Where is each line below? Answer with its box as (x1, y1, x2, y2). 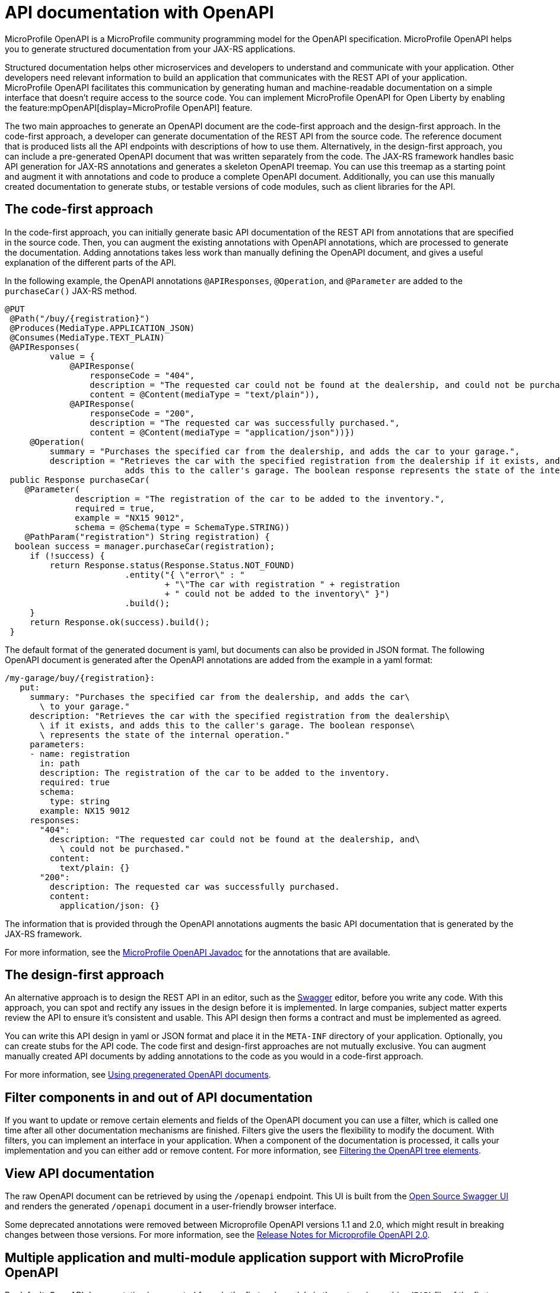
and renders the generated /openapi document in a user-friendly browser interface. (5, 1201, 337, 1212)
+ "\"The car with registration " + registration (164, 579, 400, 589)
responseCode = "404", (90, 370, 195, 380)
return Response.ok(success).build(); (30, 617, 210, 627)
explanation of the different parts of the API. (5, 257, 176, 267)
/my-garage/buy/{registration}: (5, 673, 155, 683)
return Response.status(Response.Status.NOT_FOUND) (49, 560, 295, 570)
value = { (49, 351, 95, 361)
